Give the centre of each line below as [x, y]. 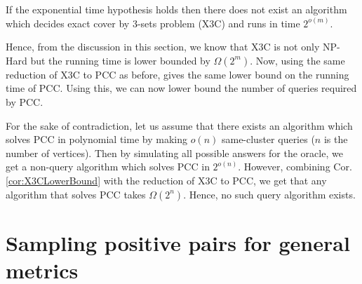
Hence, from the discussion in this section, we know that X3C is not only [163, 47]
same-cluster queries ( [268, 139]
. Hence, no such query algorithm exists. [269, 194]
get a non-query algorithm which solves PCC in [108, 167]
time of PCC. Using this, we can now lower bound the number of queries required [181, 88]
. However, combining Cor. [295, 167]
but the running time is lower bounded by [120, 60]
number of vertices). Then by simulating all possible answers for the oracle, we [174, 153]
